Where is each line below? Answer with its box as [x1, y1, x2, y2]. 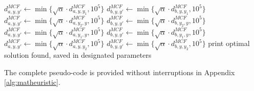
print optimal [208, 38, 250, 49]
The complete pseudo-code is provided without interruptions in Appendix [4, 66, 235, 77]
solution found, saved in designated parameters [4, 50, 152, 60]
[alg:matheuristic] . [4, 77, 60, 87]
